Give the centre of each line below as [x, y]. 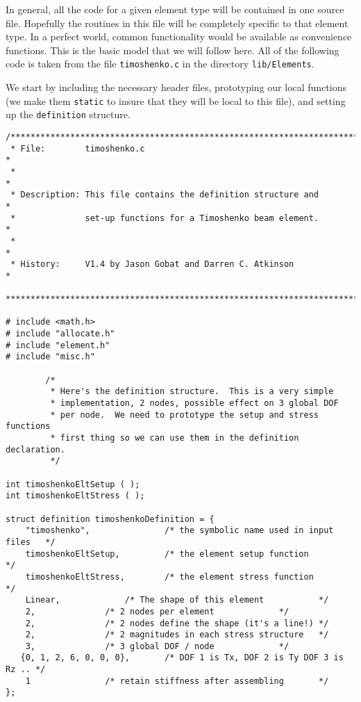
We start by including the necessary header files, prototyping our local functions [176, 87]
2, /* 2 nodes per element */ [157, 611]
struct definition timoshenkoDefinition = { [110, 519]
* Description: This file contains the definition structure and [165, 195]
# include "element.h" [58, 345]
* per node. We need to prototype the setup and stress [185, 415]
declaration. [35, 449]
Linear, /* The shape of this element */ [177, 600]
